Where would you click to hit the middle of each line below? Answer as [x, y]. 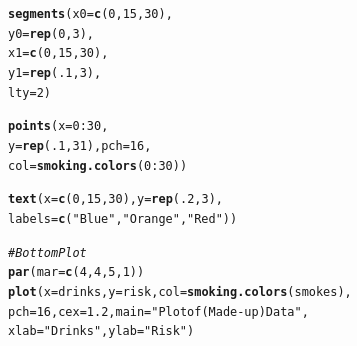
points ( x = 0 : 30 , [58, 126]
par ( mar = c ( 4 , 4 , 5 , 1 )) [76, 272]
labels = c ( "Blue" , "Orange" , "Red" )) [123, 218]
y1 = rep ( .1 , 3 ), [55, 72]
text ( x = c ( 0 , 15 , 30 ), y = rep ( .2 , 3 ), [115, 199]
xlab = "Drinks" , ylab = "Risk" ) [101, 331]
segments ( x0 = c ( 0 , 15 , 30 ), [90, 14]
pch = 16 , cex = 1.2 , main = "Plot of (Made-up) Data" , [158, 311]
